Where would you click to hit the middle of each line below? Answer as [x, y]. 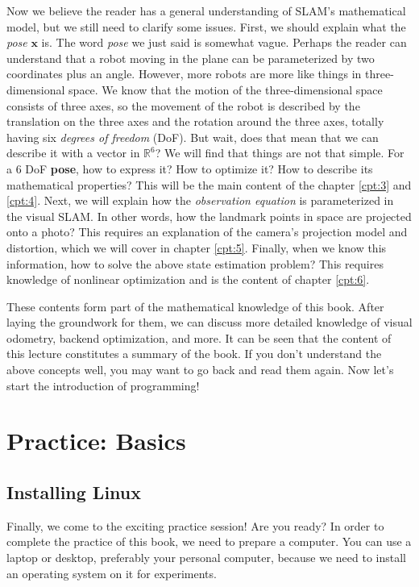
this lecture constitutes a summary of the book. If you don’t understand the [194, 354]
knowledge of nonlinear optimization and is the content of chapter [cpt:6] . [188, 279]
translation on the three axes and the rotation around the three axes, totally [195, 121]
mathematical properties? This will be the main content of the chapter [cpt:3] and [209, 184]
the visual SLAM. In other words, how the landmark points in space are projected [209, 216]
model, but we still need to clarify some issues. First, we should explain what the [206, 26]
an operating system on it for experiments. [112, 573]
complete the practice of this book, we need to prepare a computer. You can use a [209, 541]
